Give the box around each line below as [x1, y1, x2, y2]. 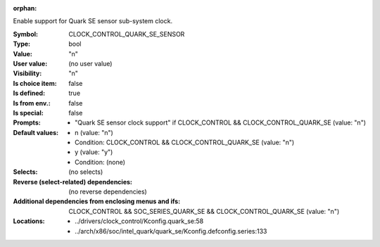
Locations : [13, 217, 45, 225]
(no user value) [68, 59, 113, 68]
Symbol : [13, 30, 39, 38]
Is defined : [13, 89, 46, 98]
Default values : [13, 128, 59, 137]
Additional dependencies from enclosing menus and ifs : [13, 197, 181, 205]
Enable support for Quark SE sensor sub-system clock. [13, 17, 172, 25]
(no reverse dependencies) [68, 187, 147, 196]
